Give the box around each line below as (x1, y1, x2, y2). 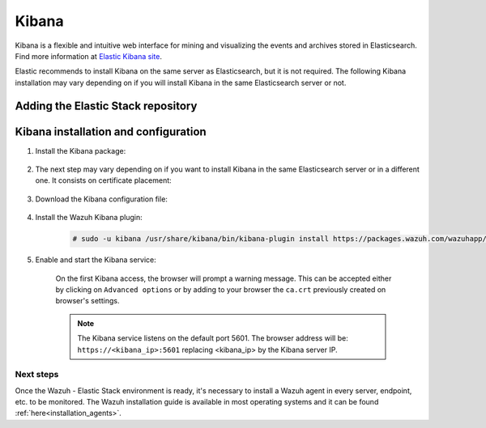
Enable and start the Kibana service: (35, 255, 157, 265)
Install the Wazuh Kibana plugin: (35, 213, 143, 222)
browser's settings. (55, 296, 120, 306)
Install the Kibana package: (35, 146, 126, 155)
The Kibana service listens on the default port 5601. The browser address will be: (77, 333, 348, 343)
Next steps (15, 369, 59, 380)
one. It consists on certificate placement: (35, 176, 172, 185)
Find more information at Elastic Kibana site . (15, 51, 162, 61)
